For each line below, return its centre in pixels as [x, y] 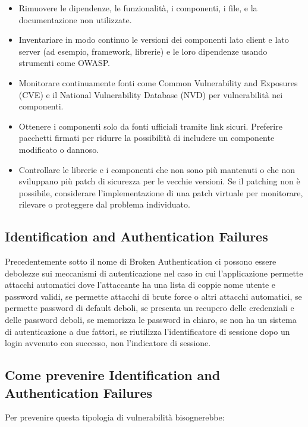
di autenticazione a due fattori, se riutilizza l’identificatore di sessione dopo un [147, 331]
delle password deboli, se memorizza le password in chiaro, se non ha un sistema [151, 320]
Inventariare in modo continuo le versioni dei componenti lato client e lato [154, 40]
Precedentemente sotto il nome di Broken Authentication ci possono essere [141, 261]
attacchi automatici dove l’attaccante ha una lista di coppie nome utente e [140, 285]
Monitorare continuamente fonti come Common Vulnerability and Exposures [158, 82]
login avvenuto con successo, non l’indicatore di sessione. [108, 343]
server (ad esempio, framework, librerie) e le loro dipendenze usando [143, 51]
